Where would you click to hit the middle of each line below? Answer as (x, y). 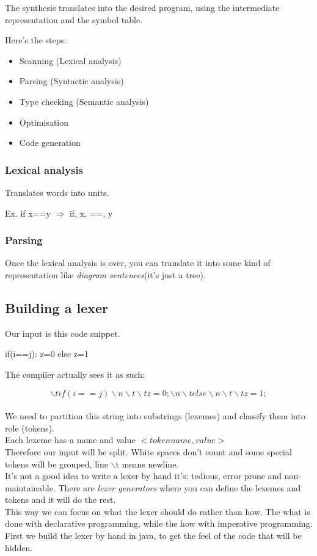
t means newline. (147, 464)
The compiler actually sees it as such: (75, 374)
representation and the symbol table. (74, 19)
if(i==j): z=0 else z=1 (47, 354)
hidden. (19, 547)
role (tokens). (30, 428)
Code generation (50, 143)
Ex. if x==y (28, 213)
